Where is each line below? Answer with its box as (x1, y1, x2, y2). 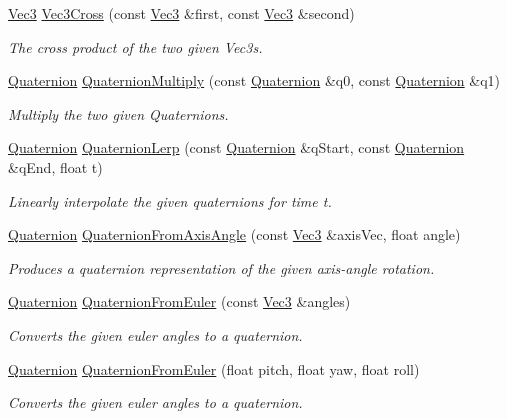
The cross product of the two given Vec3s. (8, 36, 263, 57)
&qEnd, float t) (8, 156, 103, 177)
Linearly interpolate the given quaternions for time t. (8, 190, 332, 211)
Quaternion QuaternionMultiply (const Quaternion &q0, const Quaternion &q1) (8, 70, 501, 91)
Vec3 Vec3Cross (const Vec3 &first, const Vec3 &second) (8, 3, 355, 23)
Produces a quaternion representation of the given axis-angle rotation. (8, 257, 435, 278)
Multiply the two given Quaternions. (8, 103, 229, 124)
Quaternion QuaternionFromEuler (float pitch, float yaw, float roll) (8, 358, 420, 379)
